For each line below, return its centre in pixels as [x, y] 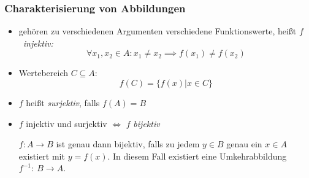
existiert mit [42, 156]
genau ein [244, 144]
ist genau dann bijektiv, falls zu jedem [128, 144]
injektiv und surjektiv [67, 123]
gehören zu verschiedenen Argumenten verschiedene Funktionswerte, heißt [158, 31]
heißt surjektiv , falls [63, 103]
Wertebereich [43, 73]
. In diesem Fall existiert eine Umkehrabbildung [197, 156]
